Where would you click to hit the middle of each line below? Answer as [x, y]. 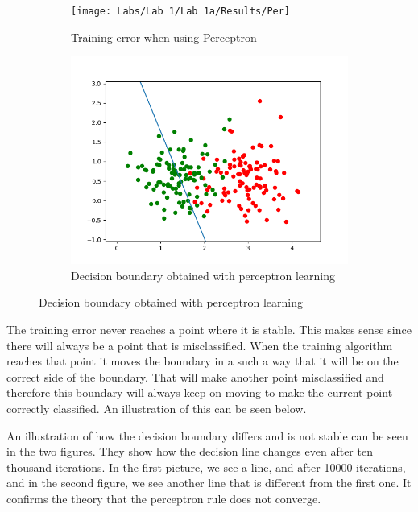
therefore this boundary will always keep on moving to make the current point [200, 392]
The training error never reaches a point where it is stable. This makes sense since [209, 330]
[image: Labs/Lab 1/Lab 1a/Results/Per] [181, 11]
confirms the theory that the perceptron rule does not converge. [164, 498]
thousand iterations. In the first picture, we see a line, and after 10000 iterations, [206, 467]
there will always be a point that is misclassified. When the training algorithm [200, 345]
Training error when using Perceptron [164, 37]
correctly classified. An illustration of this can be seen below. [157, 408]
